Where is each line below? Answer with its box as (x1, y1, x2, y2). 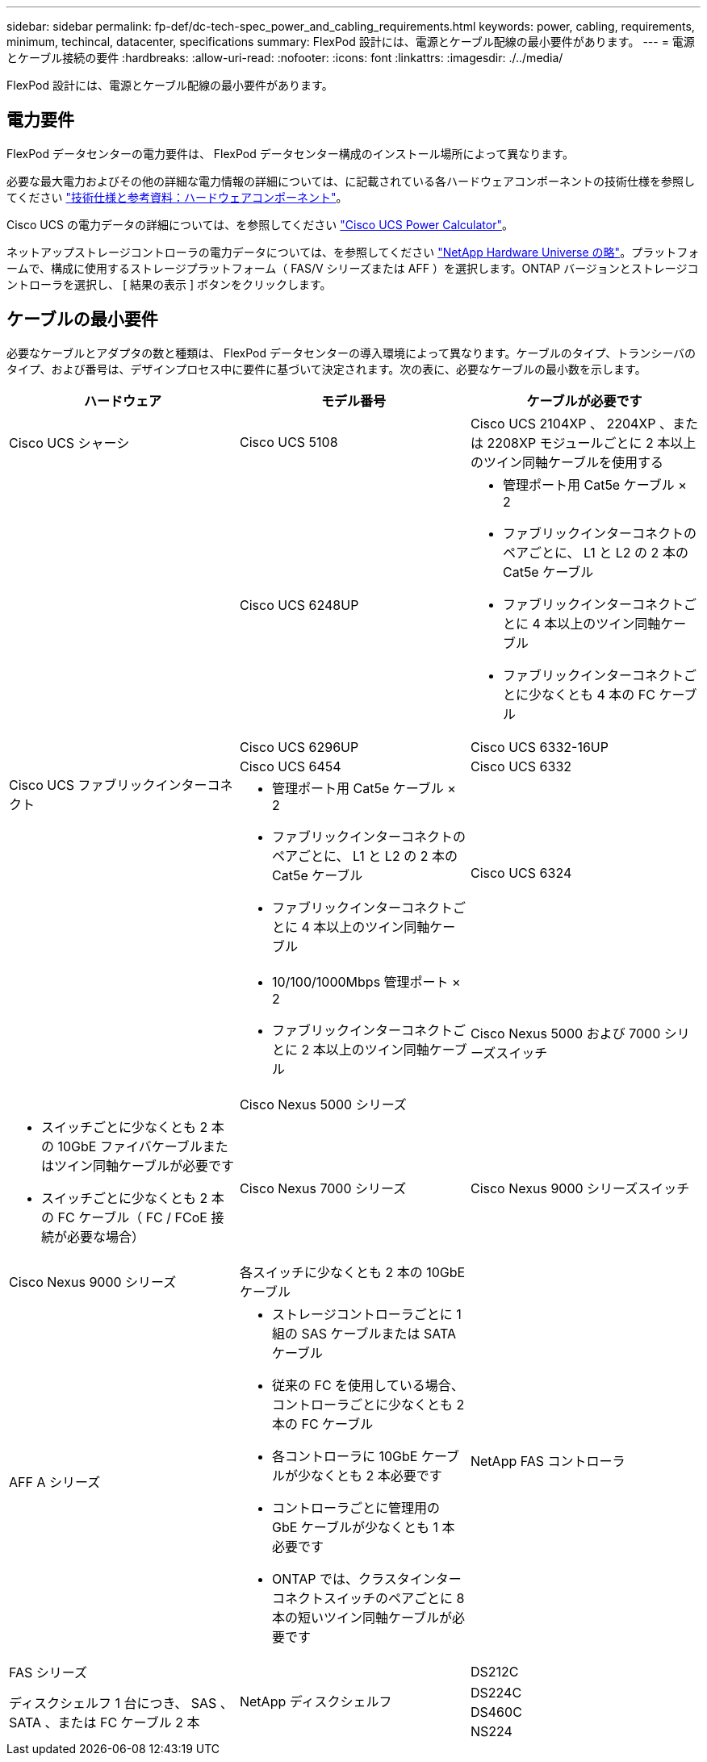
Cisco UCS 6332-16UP (470, 738, 609, 755)
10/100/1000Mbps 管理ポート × (271, 973, 461, 990)
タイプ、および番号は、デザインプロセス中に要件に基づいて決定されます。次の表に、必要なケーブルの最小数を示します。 (6, 361, 646, 376)
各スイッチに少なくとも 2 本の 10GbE (239, 1263, 466, 1280)
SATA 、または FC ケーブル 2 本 (9, 1714, 200, 1731)
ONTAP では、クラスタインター (271, 1570, 462, 1587)
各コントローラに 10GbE (271, 1447, 418, 1464)
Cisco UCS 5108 (239, 433, 338, 450)
